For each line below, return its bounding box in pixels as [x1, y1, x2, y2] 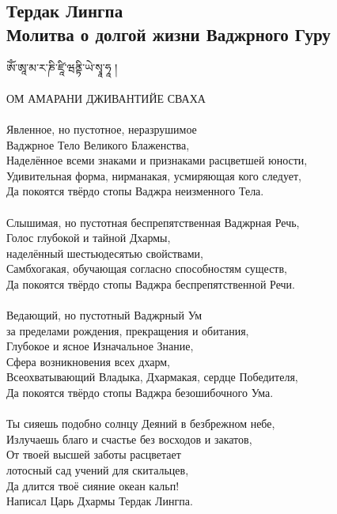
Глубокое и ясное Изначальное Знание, [6, 338, 194, 354]
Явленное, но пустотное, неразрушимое [6, 120, 197, 137]
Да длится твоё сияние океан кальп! [6, 477, 180, 493]
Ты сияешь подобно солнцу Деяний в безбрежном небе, [6, 415, 275, 432]
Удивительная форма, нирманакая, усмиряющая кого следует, [6, 167, 301, 183]
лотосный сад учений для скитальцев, [6, 462, 189, 478]
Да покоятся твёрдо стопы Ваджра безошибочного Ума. [6, 384, 274, 401]
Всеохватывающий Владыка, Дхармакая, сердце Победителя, [6, 368, 298, 385]
